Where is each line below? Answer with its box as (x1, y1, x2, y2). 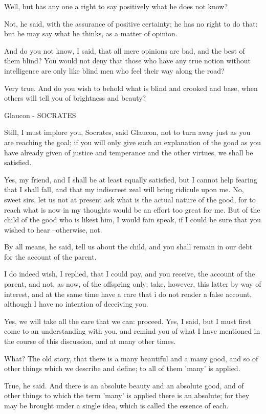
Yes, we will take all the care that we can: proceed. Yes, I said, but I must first (4, 315, 251, 326)
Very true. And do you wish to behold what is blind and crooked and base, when (4, 82, 258, 93)
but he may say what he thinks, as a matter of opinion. (4, 28, 178, 39)
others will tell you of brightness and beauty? (4, 93, 146, 103)
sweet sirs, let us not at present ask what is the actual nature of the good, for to (4, 194, 256, 204)
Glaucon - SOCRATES (4, 109, 76, 120)
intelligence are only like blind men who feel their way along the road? (4, 65, 225, 76)
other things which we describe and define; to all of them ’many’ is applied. (4, 363, 240, 374)
